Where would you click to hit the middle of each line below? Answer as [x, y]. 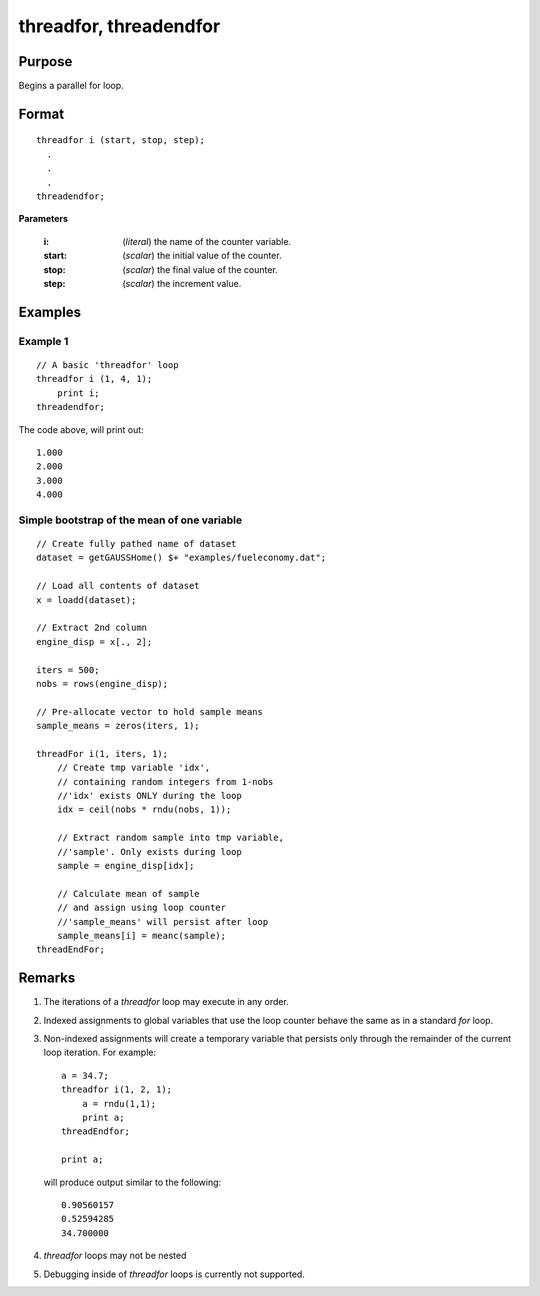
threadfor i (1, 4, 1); [94, 379]
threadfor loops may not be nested [115, 1256]
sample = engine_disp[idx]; [125, 866]
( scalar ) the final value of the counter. [200, 269]
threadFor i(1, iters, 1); [102, 753]
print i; [78, 393]
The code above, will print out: [81, 429]
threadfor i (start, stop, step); [120, 140]
